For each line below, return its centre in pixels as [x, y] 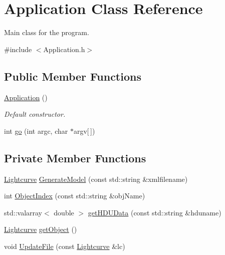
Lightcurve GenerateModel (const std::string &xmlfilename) [96, 179]
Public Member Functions [73, 76]
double [64, 212]
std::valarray [23, 212]
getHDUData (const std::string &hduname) [155, 212]
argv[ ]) [84, 131]
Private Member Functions [75, 158]
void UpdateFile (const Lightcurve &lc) [65, 246]
